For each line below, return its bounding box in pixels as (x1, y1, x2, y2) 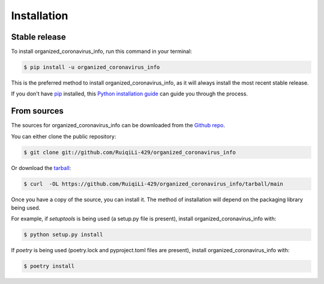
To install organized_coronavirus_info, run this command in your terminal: (11, 48, 192, 55)
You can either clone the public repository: (11, 133, 116, 140)
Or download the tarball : (11, 164, 71, 171)
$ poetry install (23, 263, 75, 270)
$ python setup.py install (23, 231, 103, 238)
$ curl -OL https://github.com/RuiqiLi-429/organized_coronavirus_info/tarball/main (23, 180, 283, 187)
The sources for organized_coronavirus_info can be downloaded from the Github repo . (11, 122, 225, 129)
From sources (11, 106, 64, 116)
